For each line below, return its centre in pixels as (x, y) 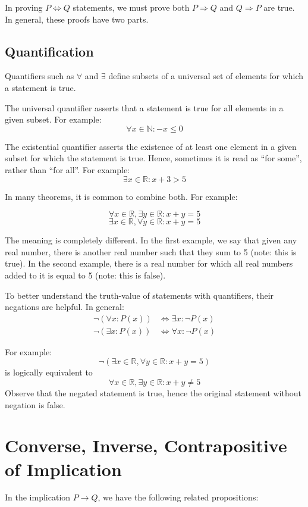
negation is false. (35, 404)
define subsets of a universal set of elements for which (206, 76)
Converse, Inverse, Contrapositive (146, 445)
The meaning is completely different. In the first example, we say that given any (151, 240)
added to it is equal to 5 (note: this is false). (85, 275)
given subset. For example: (53, 119)
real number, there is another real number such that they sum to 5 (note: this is (151, 251)
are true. (279, 7)
